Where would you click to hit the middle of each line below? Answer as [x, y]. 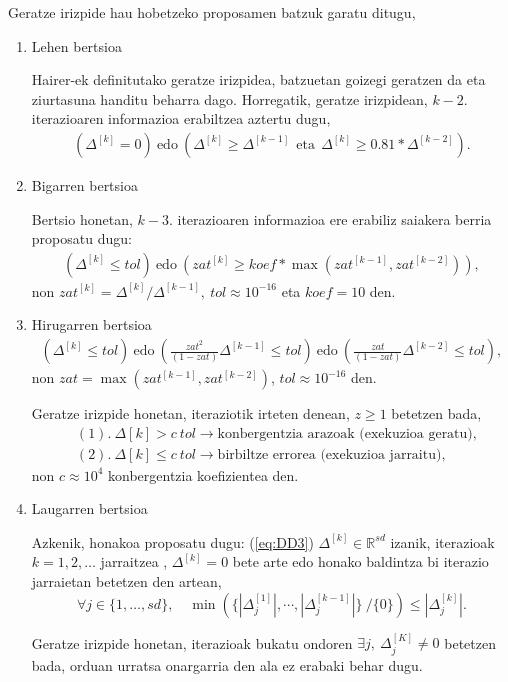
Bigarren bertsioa [84, 185]
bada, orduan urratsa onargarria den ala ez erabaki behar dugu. [227, 664]
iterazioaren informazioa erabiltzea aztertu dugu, [181, 118]
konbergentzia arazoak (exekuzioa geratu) [345, 433]
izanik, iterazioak [442, 541]
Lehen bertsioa [76, 45]
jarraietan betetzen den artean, [126, 581]
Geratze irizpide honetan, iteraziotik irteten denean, [190, 413]
